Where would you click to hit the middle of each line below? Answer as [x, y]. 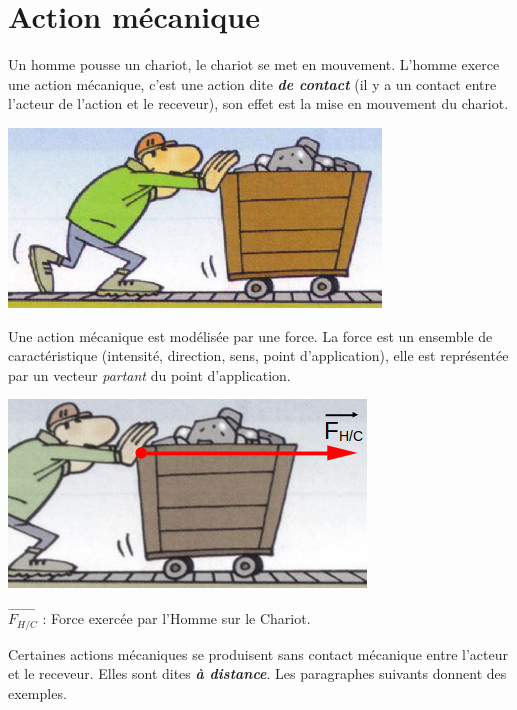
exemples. [37, 692]
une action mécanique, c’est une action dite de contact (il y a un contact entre [252, 83]
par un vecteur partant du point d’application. [149, 374]
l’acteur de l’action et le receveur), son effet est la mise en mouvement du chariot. [258, 103]
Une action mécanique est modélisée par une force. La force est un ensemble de [250, 335]
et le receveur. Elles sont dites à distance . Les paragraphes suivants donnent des [257, 673]
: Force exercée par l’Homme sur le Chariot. [176, 618]
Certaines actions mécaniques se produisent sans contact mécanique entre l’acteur [258, 653]
